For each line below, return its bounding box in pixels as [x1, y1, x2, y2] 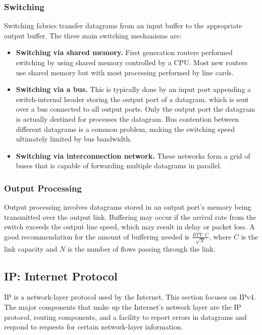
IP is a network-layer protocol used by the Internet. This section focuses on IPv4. [4, 292, 256, 302]
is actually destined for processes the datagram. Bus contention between [16, 113, 239, 124]
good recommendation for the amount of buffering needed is [4, 231, 190, 242]
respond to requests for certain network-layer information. [4, 321, 183, 332]
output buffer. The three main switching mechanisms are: [4, 30, 182, 40]
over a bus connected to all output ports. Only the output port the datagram [16, 104, 255, 114]
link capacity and [4, 243, 58, 254]
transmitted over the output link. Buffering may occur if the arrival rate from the [4, 211, 256, 222]
